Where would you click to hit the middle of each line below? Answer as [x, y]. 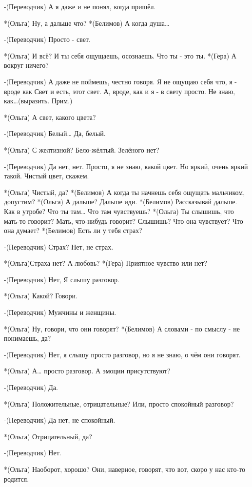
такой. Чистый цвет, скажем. [47, 176]
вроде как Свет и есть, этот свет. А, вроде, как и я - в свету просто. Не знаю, [120, 91]
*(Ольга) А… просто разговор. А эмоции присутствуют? [87, 371]
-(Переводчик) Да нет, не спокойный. [60, 420]
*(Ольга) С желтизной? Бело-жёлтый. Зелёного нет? [82, 149]
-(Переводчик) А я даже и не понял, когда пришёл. [80, 6]
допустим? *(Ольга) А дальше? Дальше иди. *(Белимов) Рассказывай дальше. [121, 202]
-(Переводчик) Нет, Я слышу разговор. [62, 279]
